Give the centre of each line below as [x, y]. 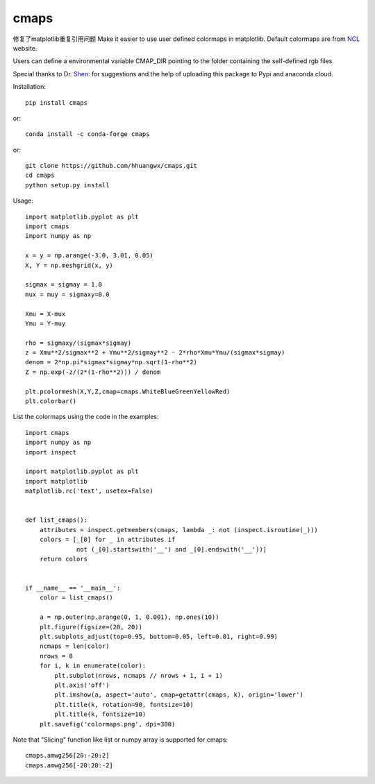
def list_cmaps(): [57, 520]
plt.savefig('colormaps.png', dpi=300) [107, 724]
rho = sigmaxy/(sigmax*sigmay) [78, 343]
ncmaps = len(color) [74, 646]
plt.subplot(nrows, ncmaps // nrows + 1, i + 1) [139, 675]
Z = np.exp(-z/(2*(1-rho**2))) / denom [93, 372]
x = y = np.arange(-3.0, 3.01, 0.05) [90, 256]
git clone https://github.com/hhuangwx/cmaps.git [111, 166]
